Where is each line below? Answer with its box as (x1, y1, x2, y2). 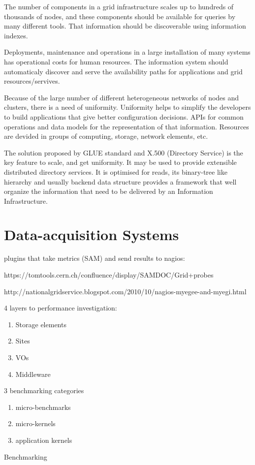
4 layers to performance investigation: (4, 303, 117, 313)
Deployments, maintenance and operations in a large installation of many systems (4, 47, 251, 57)
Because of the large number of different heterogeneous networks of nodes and (4, 92, 239, 102)
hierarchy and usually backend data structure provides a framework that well (4, 176, 237, 186)
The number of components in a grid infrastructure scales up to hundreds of (4, 1, 234, 11)
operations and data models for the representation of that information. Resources (4, 121, 249, 131)
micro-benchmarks (15, 402, 71, 412)
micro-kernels (15, 418, 56, 429)
